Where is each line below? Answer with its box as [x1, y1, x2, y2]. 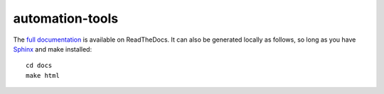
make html [26, 71, 60, 79]
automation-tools [13, 11, 119, 26]
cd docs [26, 61, 53, 70]
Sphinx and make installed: [13, 45, 92, 53]
